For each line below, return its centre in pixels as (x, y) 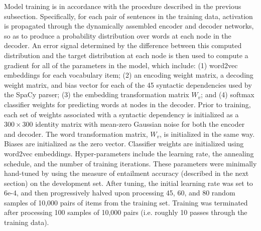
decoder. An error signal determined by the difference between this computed (123, 45)
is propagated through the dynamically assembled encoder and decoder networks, (129, 26)
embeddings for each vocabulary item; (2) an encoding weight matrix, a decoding (129, 75)
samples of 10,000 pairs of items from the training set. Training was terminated (126, 202)
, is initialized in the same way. (207, 134)
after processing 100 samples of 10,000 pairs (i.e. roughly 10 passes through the (126, 212)
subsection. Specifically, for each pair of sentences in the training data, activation (128, 16)
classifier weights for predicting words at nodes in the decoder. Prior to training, (127, 104)
